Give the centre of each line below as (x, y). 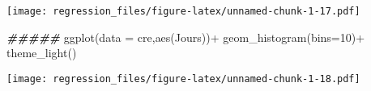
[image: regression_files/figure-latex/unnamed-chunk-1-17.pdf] (183, 11)
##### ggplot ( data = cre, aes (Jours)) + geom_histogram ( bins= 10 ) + (186, 37)
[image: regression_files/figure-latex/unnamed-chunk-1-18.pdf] (183, 79)
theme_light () (42, 53)
